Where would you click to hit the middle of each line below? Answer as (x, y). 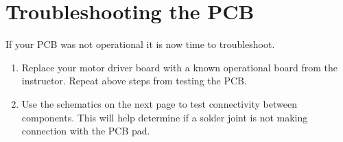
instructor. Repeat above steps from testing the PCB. (134, 81)
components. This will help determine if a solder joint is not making (165, 117)
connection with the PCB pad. (86, 131)
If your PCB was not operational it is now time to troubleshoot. (140, 44)
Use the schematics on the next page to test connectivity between (159, 103)
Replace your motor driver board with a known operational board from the (180, 67)
